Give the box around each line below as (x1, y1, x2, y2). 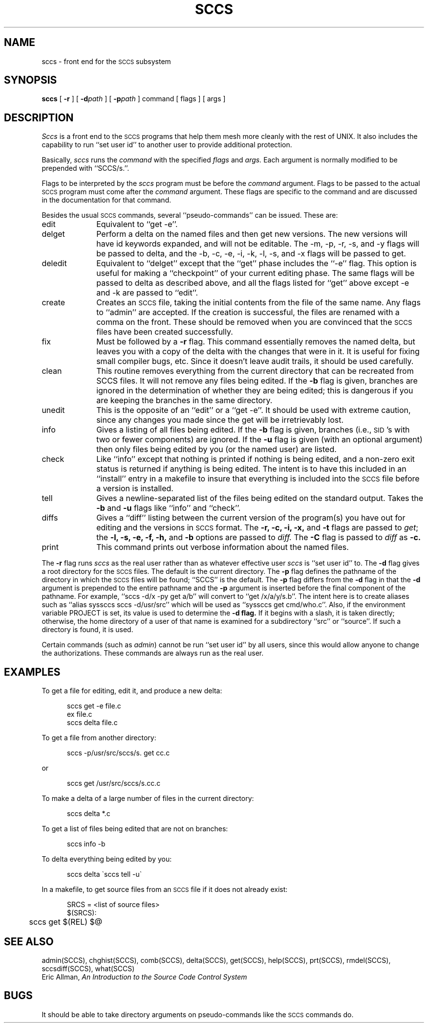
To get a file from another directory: (42, 733, 156, 742)
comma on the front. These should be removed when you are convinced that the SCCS (96, 317, 412, 327)
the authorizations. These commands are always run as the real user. (42, 649, 264, 658)
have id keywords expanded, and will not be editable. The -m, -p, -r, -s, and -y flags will (96, 239, 419, 249)
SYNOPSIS (4, 74, 57, 87)
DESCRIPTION (4, 111, 74, 124)
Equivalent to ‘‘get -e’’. (96, 219, 178, 229)
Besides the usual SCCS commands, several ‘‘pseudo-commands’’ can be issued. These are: (42, 211, 338, 220)
